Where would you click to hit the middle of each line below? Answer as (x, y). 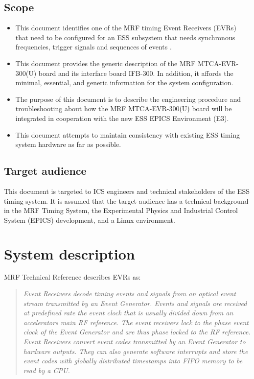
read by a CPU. (46, 370)
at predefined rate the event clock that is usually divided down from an (128, 313)
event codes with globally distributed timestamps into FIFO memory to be (133, 361)
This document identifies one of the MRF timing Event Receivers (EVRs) (126, 28)
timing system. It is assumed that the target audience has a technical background (126, 201)
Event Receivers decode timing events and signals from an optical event (129, 294)
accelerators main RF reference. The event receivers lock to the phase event (136, 322)
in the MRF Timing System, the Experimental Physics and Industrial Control (121, 210)
